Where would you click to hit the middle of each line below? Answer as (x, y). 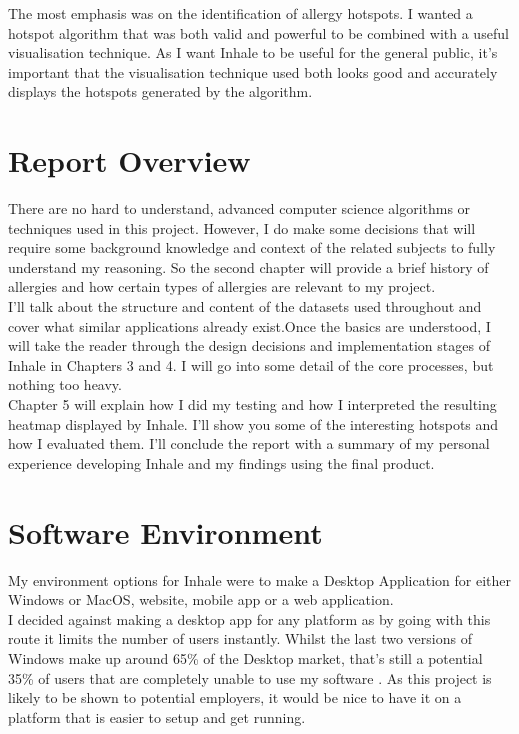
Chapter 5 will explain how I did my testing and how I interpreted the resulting (252, 404)
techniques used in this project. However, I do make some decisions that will (242, 227)
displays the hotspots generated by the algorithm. (160, 91)
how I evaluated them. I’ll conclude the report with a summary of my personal (249, 443)
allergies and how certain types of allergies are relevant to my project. (222, 286)
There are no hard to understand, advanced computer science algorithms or (239, 208)
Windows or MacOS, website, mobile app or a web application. (201, 599)
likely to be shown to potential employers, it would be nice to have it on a (235, 697)
